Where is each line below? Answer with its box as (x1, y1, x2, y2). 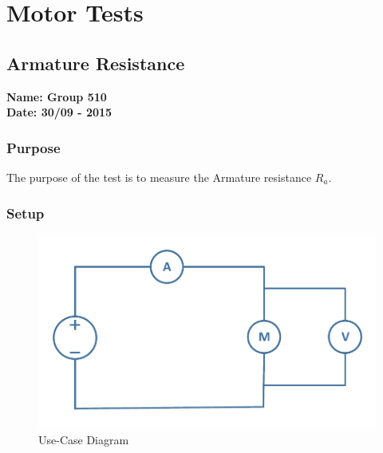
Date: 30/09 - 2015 (6, 104, 113, 120)
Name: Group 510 (6, 88, 107, 104)
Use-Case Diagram (38, 431, 129, 447)
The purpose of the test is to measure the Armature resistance (6, 168, 312, 185)
